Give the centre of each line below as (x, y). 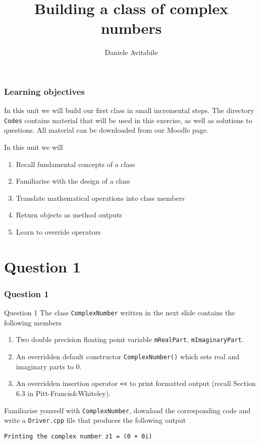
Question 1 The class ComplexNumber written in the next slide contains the (120, 313)
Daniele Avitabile (131, 52)
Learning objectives (44, 91)
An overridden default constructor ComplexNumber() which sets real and (128, 356)
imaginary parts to (45, 366)
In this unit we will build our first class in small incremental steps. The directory (129, 110)
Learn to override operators (58, 232)
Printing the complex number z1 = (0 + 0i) (78, 436)
